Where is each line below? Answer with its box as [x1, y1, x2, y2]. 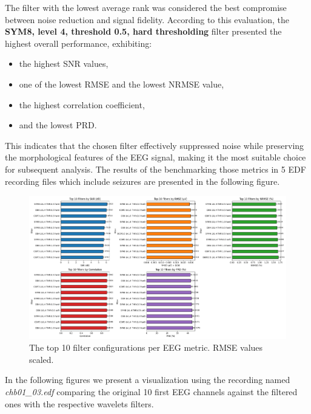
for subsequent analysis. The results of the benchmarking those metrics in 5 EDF [5, 162, 306, 175]
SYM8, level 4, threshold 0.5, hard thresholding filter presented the [5, 25, 282, 38]
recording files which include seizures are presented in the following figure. [5, 174, 280, 187]
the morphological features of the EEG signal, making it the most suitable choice [5, 151, 306, 164]
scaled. [29, 353, 54, 365]
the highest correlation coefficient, [19, 98, 145, 111]
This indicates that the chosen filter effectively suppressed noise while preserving [5, 139, 304, 151]
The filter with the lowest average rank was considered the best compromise [5, 1, 287, 13]
